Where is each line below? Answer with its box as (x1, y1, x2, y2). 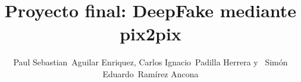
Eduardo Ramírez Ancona (102, 67, 199, 80)
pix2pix (120, 21, 181, 46)
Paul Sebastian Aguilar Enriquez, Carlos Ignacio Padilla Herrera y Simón (13, 56, 288, 68)
